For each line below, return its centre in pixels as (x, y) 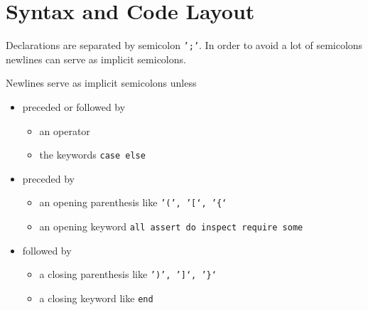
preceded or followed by (74, 106)
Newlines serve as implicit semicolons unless (101, 83)
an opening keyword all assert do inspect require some (171, 226)
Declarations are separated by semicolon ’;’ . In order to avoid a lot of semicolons (184, 45)
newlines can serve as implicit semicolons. (96, 59)
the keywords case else (92, 155)
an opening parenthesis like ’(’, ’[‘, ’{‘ (133, 202)
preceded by (48, 178)
